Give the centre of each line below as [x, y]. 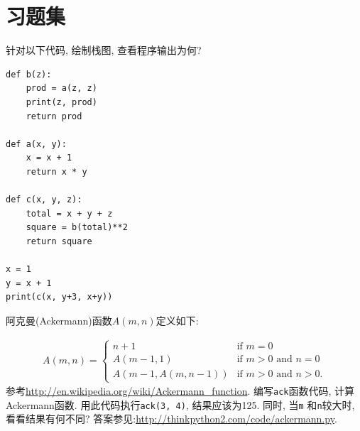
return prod [54, 116]
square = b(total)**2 [77, 228]
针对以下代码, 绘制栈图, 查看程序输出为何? [104, 50]
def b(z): [29, 74]
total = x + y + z [69, 213]
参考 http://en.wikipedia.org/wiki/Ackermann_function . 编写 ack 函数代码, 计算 [180, 391]
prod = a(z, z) [61, 88]
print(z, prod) [61, 102]
